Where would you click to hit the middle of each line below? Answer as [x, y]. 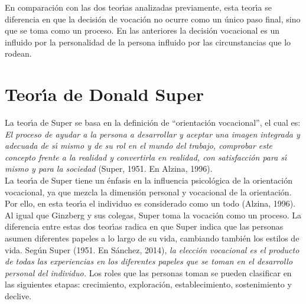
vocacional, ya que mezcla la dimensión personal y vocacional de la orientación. [148, 192]
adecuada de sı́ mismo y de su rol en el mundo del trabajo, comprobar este [139, 146]
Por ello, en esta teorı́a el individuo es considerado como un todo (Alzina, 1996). [150, 203]
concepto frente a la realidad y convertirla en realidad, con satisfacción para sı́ [146, 157]
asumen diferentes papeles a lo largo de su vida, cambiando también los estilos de [152, 238]
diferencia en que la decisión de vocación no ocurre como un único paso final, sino [153, 19]
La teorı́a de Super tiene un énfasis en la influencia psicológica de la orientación [149, 180]
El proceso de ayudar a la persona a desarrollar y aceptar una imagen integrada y [152, 134]
